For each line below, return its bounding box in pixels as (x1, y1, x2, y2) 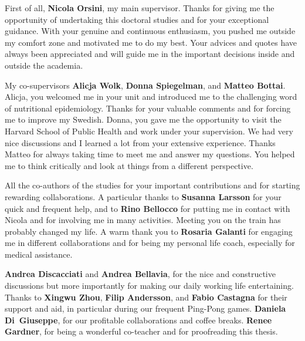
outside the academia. (5, 59, 83, 71)
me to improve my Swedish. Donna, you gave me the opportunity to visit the (5, 113, 282, 126)
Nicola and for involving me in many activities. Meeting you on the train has (5, 214, 281, 226)
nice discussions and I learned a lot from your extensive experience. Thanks (5, 136, 276, 148)
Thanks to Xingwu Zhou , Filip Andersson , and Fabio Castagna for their (5, 291, 287, 303)
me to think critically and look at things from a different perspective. (5, 159, 253, 171)
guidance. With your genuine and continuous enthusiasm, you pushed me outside (5, 25, 296, 37)
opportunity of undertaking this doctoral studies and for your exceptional (5, 13, 269, 25)
